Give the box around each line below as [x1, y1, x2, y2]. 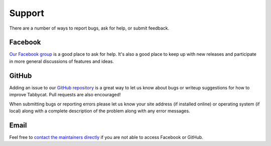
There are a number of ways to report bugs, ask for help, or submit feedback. [9, 25, 170, 31]
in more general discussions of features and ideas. [9, 58, 114, 64]
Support [9, 8, 45, 19]
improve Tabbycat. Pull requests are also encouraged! [9, 92, 121, 98]
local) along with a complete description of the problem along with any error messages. [9, 108, 190, 114]
